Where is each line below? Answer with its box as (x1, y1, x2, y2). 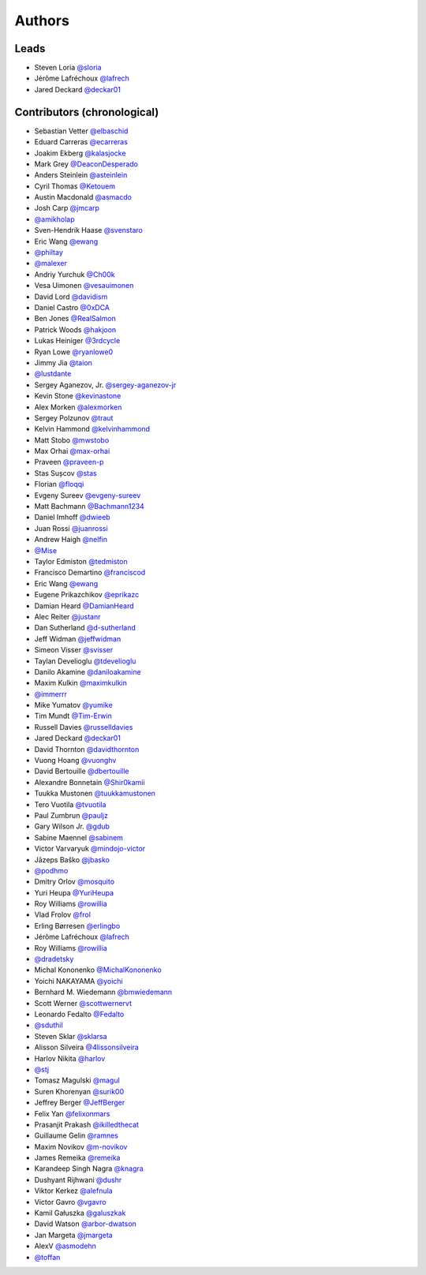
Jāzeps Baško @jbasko (34, 854, 110, 864)
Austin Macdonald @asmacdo (34, 193, 132, 202)
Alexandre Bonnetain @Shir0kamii (34, 777, 145, 787)
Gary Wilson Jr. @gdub (34, 821, 110, 832)
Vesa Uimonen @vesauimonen (34, 281, 134, 290)
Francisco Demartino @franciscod (34, 568, 146, 578)
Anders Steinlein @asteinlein (34, 170, 128, 180)
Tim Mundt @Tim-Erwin (34, 711, 112, 721)
